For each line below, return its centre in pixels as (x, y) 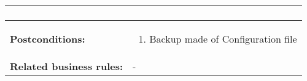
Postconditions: (48, 39)
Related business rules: (67, 66)
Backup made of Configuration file (223, 39)
